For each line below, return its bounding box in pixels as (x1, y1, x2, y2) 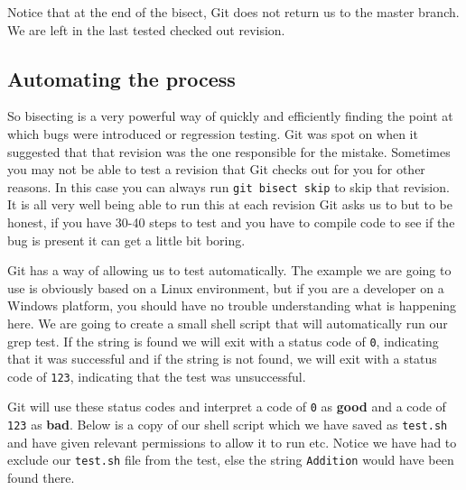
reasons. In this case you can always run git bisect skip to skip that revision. (7, 177, 450, 196)
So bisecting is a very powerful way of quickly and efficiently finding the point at (7, 106, 453, 125)
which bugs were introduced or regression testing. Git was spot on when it (7, 124, 418, 143)
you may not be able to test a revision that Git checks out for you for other (7, 160, 425, 179)
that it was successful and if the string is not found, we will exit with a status (7, 349, 437, 368)
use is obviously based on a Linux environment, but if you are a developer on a (7, 278, 444, 297)
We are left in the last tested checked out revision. (7, 20, 285, 39)
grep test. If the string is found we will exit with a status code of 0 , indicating (7, 331, 439, 350)
